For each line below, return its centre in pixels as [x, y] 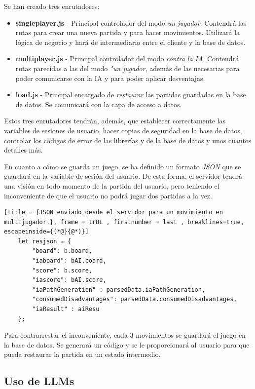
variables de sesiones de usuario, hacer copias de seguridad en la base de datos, [123, 130]
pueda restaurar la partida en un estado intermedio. [82, 354]
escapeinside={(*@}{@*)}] [46, 232]
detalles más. [23, 150]
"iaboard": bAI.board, [69, 261]
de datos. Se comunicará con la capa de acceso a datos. [99, 104]
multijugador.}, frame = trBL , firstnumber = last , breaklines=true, [124, 222]
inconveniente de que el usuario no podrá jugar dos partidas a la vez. [108, 195]
